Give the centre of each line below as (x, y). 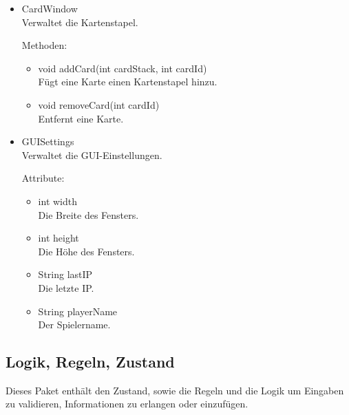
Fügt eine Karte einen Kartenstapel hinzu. (128, 82)
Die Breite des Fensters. (88, 214)
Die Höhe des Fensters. (86, 251)
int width (57, 201)
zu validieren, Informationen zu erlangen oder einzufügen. (127, 404)
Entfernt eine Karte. (81, 118)
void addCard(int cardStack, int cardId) (123, 68)
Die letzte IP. (66, 287)
